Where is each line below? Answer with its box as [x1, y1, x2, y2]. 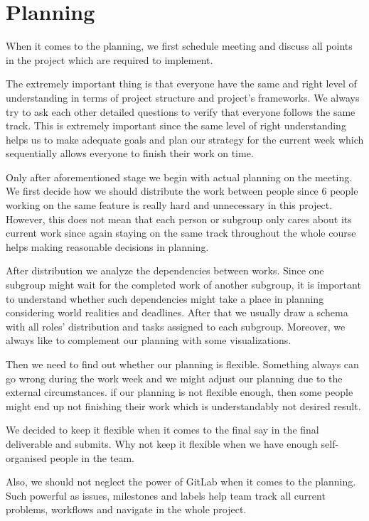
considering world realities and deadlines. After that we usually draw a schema [6, 305, 348, 320]
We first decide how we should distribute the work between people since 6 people [6, 183, 358, 198]
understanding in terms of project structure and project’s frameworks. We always [6, 90, 360, 104]
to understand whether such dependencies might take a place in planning [6, 291, 324, 306]
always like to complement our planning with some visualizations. [6, 333, 292, 348]
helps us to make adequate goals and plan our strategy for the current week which [6, 131, 364, 146]
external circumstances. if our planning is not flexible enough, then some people [6, 385, 353, 399]
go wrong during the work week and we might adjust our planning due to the [6, 370, 343, 385]
